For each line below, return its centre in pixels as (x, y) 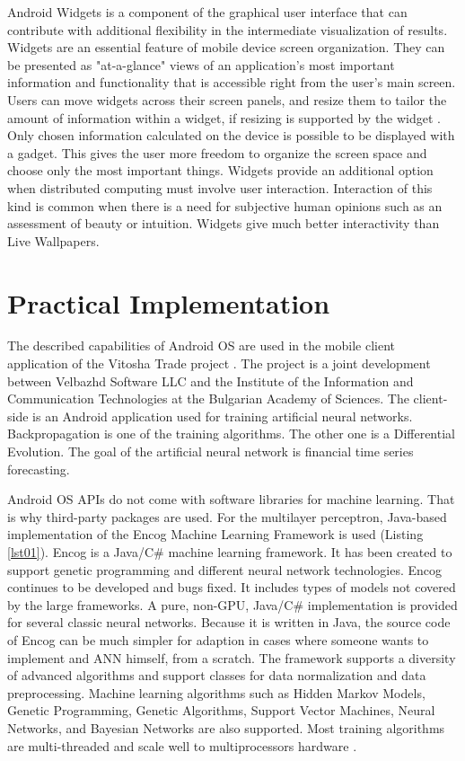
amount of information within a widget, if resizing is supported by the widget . (224, 117)
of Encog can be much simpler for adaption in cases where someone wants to (218, 639)
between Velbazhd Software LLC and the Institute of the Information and (211, 380)
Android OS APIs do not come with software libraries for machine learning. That (231, 499)
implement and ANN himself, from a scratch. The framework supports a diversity (232, 657)
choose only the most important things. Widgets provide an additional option (220, 170)
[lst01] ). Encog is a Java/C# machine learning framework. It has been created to (230, 551)
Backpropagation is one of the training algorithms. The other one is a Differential (231, 434)
